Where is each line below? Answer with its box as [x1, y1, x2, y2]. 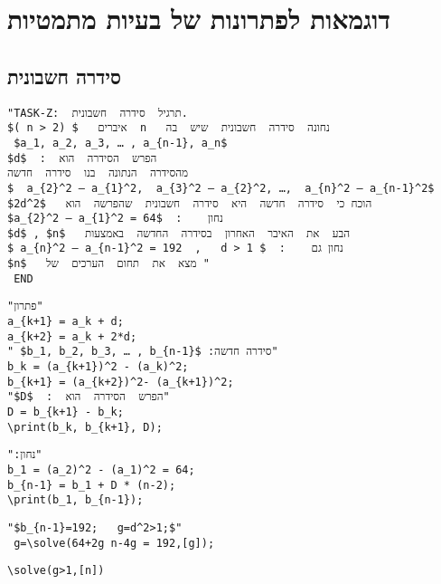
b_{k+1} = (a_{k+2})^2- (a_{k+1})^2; [7, 375, 234, 388]
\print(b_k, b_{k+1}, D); [7, 420, 163, 434]
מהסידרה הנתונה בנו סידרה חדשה [7, 167, 189, 180]
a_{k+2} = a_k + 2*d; [7, 330, 137, 343]
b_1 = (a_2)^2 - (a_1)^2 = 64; [7, 464, 195, 477]
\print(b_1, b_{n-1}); [7, 493, 144, 507]
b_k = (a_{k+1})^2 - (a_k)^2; [7, 360, 189, 374]
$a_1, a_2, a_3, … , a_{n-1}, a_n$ [14, 136, 228, 149]
